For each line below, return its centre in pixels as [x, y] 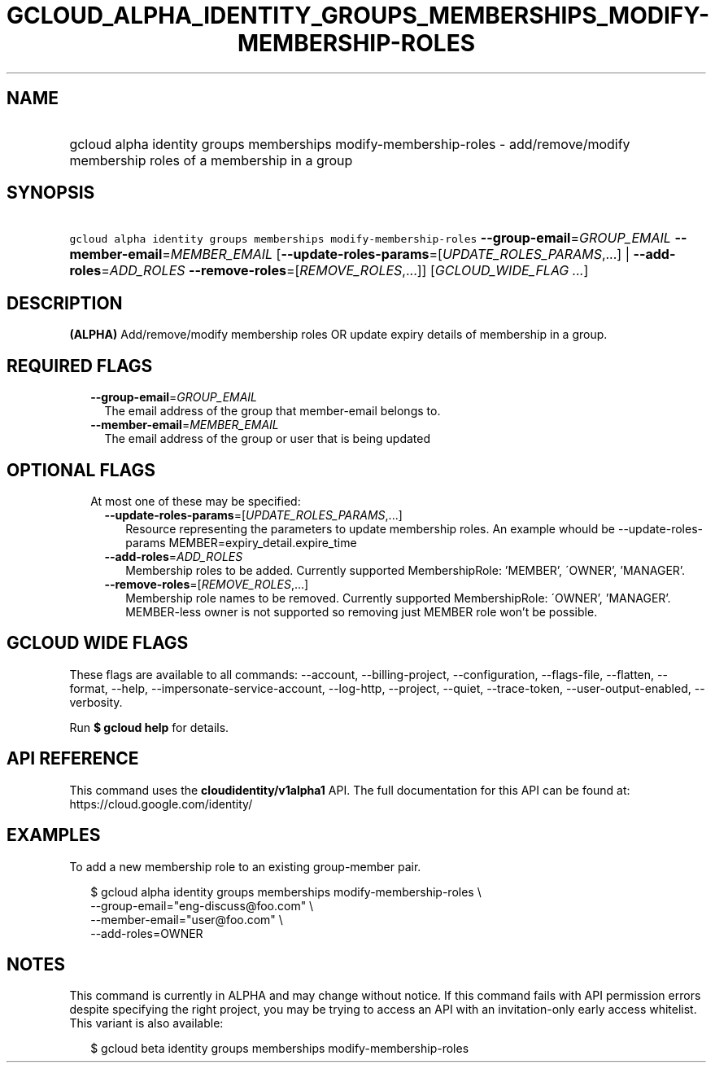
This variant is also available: [146, 1023]
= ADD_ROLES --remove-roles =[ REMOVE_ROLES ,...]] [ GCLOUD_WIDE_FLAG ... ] [345, 271]
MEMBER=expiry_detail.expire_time [263, 542]
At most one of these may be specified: [196, 501]
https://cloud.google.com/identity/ [161, 804]
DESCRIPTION [65, 303]
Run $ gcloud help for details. [149, 727]
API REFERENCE [73, 759]
